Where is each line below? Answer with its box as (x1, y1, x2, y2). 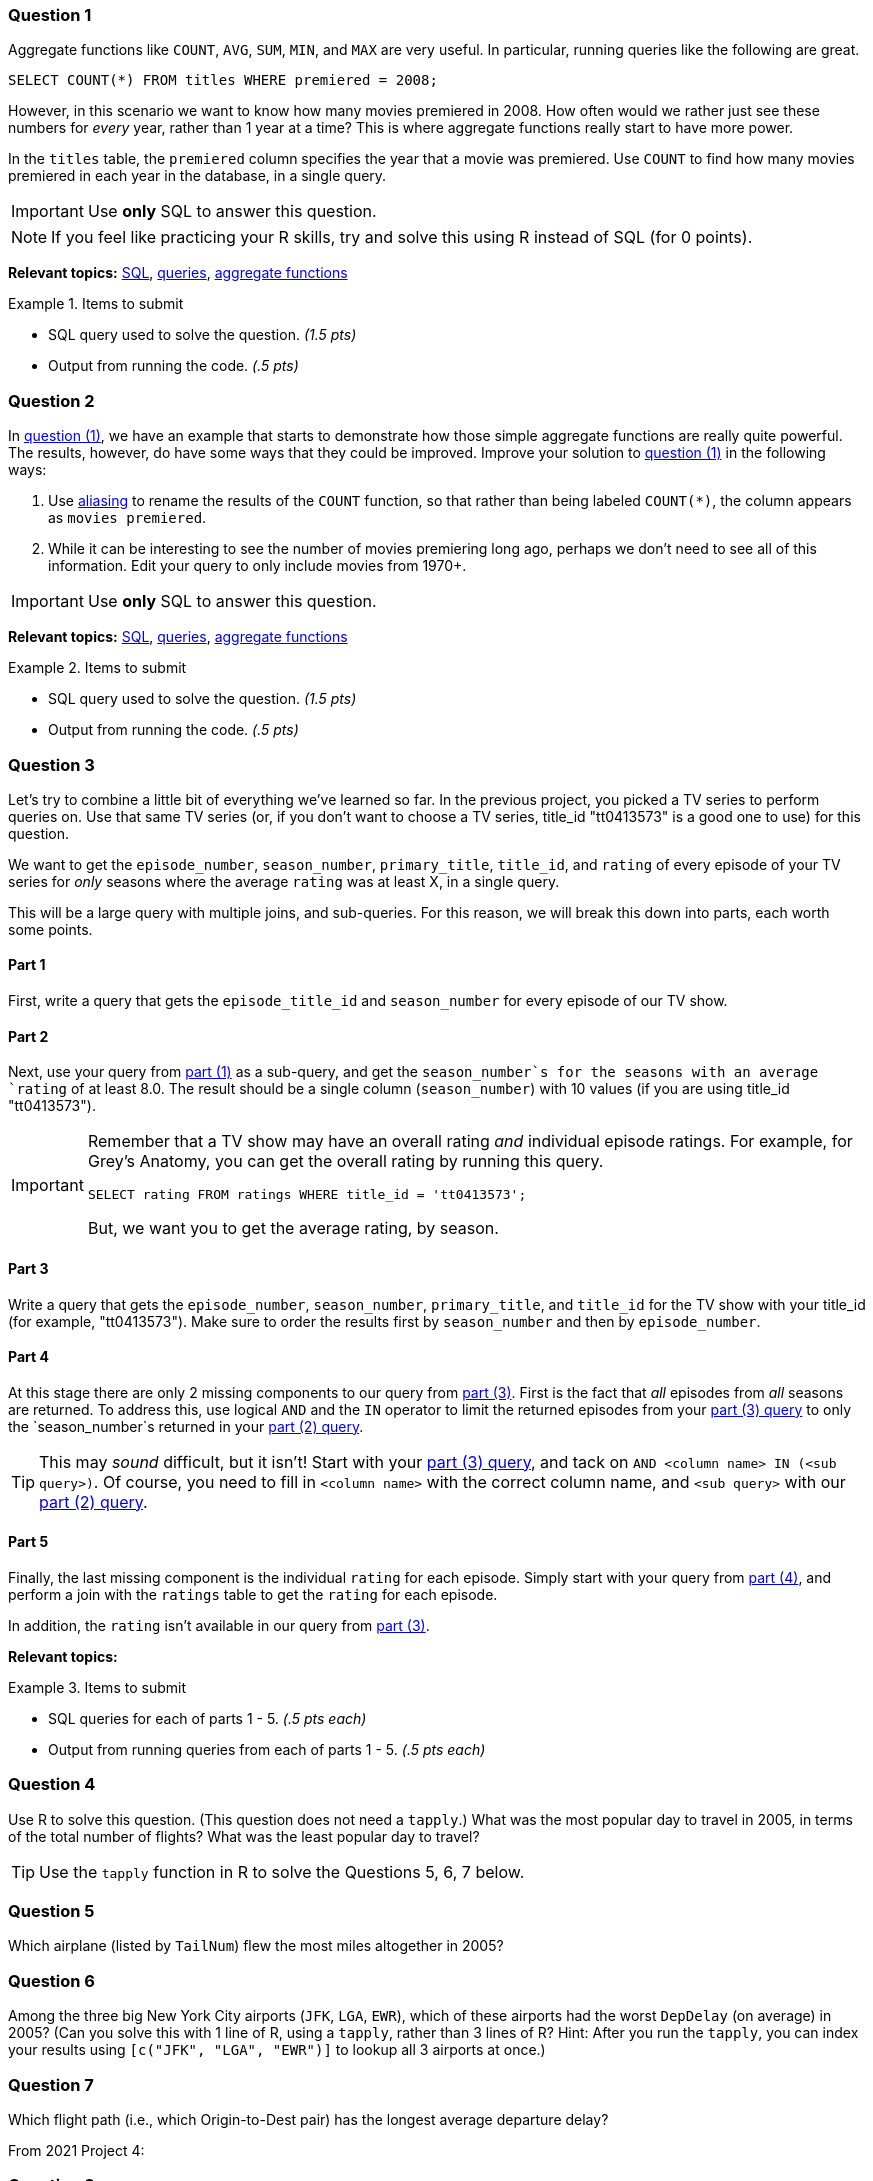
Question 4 (8, 1774, 96, 1795)
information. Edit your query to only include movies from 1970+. (48, 557, 467, 575)
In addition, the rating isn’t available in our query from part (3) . (8, 1616, 430, 1634)
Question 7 (8, 2074, 94, 2095)
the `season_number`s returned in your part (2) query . (8, 1417, 364, 1435)
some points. (8, 920, 93, 938)
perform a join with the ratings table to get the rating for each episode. (8, 1585, 498, 1603)
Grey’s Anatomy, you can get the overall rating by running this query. (87, 1151, 604, 1172)
